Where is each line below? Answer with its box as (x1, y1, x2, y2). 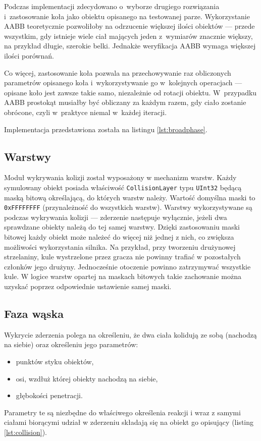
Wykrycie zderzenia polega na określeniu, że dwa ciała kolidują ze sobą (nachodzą (4, 329, 257, 340)
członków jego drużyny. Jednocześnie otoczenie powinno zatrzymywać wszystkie (4, 261, 251, 271)
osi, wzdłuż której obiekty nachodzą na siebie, (16, 373, 158, 383)
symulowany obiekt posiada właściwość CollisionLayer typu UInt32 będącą (4, 182, 242, 192)
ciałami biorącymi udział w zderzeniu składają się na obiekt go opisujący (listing (4, 417, 254, 427)
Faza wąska (4, 305, 64, 321)
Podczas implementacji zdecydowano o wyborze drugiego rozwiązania (4, 1, 220, 11)
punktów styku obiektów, (16, 356, 94, 366)
